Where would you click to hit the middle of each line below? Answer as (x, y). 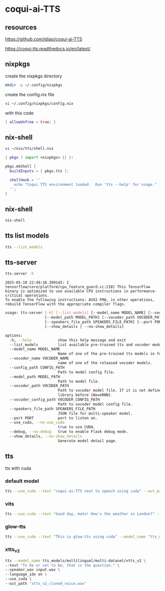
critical (14, 296)
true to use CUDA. (77, 427)
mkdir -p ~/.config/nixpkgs (34, 85)
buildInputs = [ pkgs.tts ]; (39, 171)
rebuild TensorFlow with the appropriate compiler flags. (66, 304)
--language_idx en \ (26, 574)
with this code (19, 113)
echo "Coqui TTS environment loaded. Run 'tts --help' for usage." (85, 184)
